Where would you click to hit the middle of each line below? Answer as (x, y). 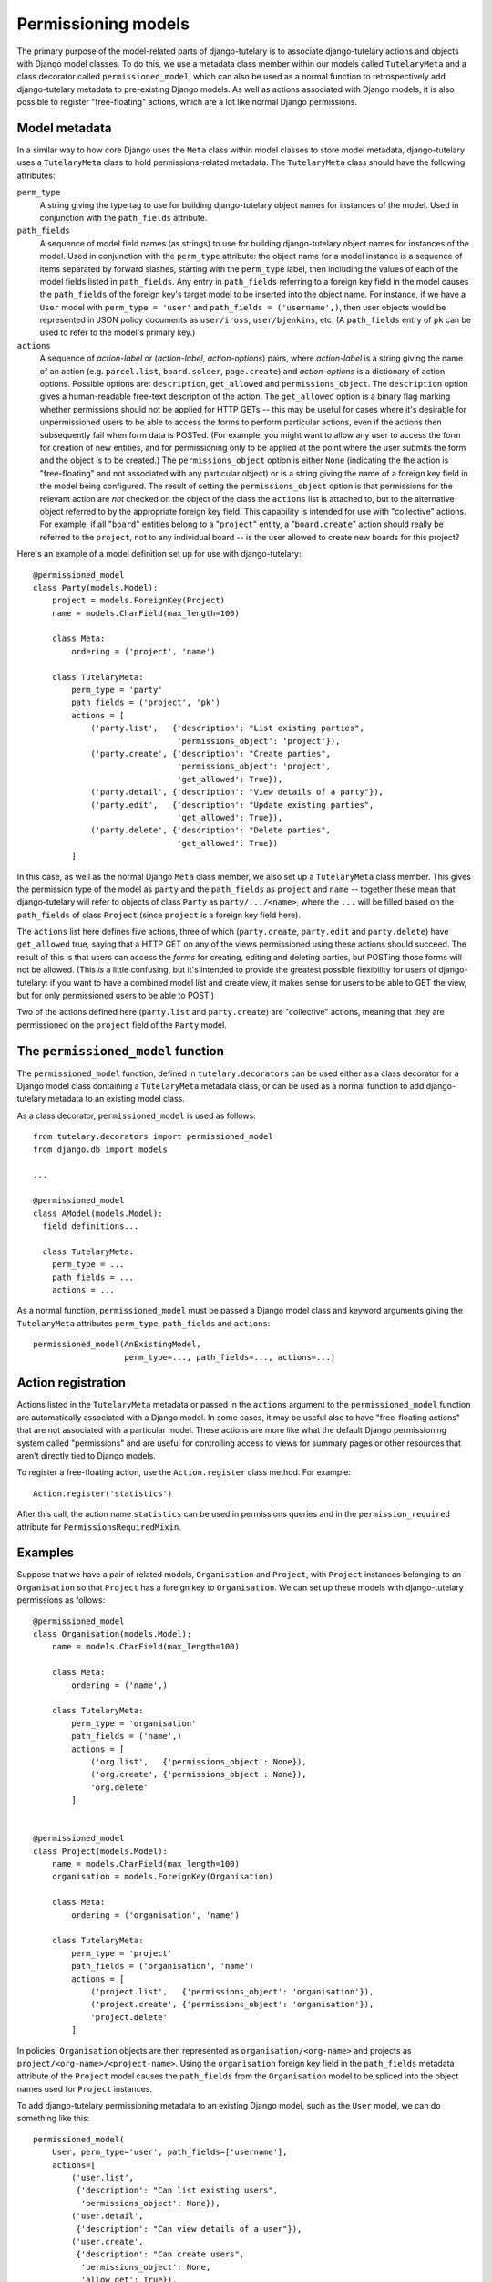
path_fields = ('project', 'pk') (146, 702)
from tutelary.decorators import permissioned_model (153, 1137)
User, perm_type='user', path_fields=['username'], (169, 2152)
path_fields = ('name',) (127, 1736)
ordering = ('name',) (120, 1685)
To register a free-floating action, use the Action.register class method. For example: (184, 1472)
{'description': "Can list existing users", (177, 2190)
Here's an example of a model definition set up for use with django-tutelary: (159, 554)
